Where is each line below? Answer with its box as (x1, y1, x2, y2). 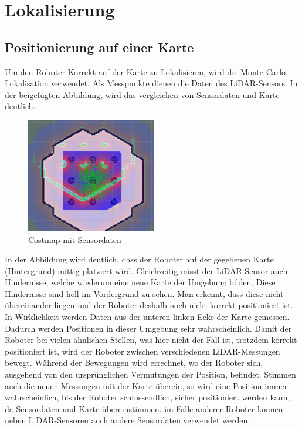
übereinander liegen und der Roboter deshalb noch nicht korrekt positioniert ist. (5, 299, 293, 311)
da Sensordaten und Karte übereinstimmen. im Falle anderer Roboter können (5, 402, 283, 414)
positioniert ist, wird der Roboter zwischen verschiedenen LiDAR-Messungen (5, 345, 280, 357)
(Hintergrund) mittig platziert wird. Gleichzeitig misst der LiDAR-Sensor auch (5, 264, 288, 277)
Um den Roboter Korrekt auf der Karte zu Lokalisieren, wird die (5, 65, 238, 77)
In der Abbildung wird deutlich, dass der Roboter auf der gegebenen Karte (5, 253, 274, 265)
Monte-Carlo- (240, 65, 289, 77)
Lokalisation (5, 77, 49, 89)
